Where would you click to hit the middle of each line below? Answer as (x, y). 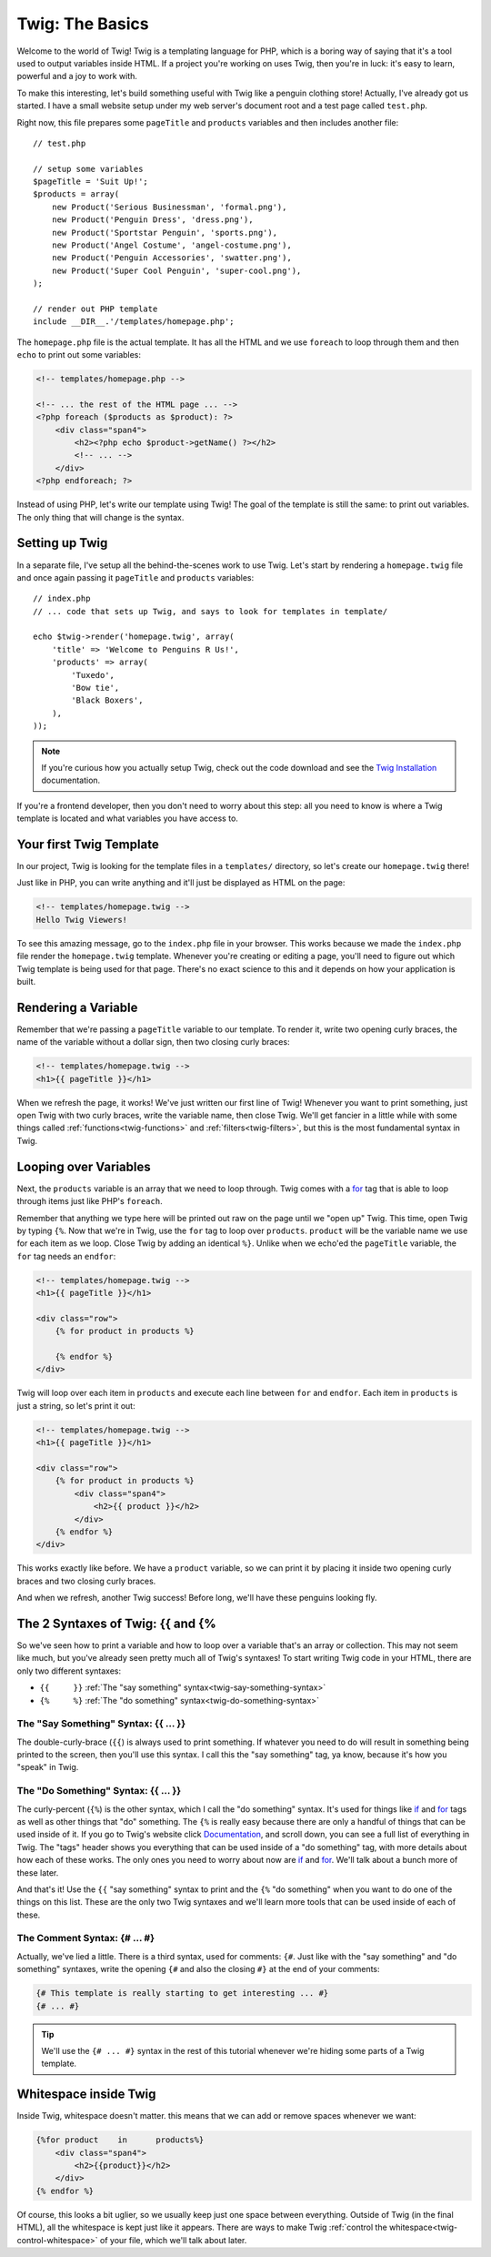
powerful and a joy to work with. (77, 76)
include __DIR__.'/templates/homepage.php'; (134, 322)
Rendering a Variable (77, 1007)
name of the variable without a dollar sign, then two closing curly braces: (153, 1042)
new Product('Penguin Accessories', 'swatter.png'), (172, 258)
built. (26, 982)
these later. (38, 1872)
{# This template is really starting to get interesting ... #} (182, 1994)
